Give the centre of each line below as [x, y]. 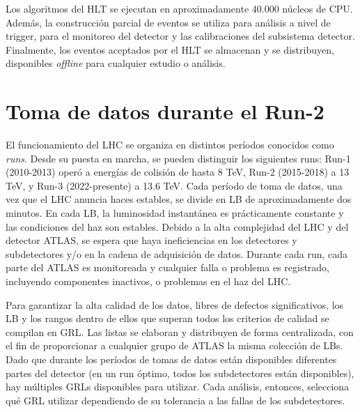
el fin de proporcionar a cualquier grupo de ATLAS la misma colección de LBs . [174, 345]
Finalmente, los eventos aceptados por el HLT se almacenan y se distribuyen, [170, 49]
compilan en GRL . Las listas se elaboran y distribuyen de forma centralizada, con [180, 331]
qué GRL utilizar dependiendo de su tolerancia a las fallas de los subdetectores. [175, 400]
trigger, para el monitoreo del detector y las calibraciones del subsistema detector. [180, 36]
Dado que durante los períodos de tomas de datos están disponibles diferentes [171, 359]
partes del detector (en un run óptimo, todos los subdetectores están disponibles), [180, 373]
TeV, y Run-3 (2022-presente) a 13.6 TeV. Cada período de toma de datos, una [174, 185]
